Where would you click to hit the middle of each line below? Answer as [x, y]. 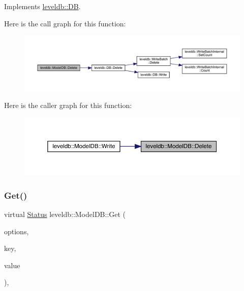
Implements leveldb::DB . [42, 6]
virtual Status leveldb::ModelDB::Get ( [65, 214]
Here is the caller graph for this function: [68, 105]
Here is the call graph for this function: [65, 23]
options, [17, 231]
